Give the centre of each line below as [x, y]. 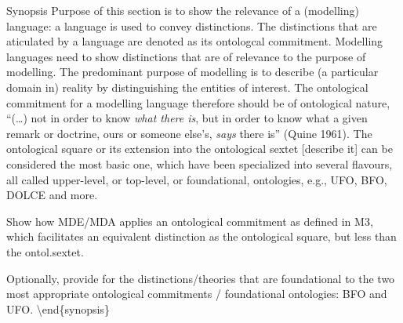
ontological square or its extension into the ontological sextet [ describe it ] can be [200, 149]
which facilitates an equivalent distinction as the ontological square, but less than [201, 236]
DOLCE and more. [52, 195]
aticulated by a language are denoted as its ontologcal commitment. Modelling [195, 41]
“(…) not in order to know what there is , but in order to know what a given [187, 118]
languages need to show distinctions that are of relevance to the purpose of [186, 56]
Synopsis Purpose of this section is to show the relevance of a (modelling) [183, 10]
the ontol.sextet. [45, 251]
